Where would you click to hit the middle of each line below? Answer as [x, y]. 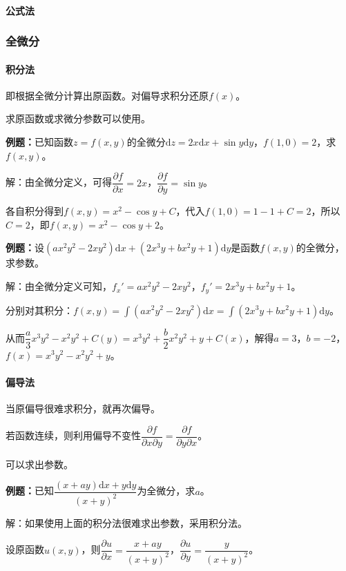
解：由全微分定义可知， [59, 286]
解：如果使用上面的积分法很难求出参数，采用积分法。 [126, 522]
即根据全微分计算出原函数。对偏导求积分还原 [107, 95]
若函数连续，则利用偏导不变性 [73, 435]
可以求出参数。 [39, 464]
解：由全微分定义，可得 [59, 182]
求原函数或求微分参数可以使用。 [78, 118]
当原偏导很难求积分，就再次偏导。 [83, 408]
